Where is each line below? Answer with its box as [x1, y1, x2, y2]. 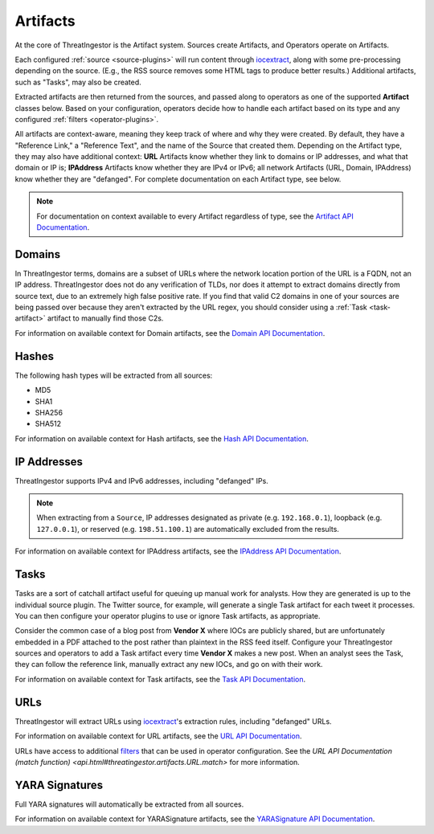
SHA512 [35, 419, 62, 429]
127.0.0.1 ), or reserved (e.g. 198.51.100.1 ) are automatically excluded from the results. [36, 524, 339, 534]
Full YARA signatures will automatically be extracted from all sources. [14, 799, 244, 809]
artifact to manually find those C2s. [47, 313, 164, 323]
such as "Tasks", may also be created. [14, 77, 142, 87]
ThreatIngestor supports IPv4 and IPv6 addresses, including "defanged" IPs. [14, 476, 268, 485]
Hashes [14, 350, 54, 363]
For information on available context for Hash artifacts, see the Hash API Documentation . [14, 434, 309, 444]
